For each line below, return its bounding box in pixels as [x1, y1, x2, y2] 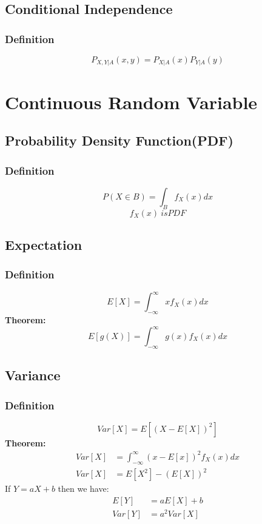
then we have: [58, 482, 109, 495]
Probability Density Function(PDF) [5, 131, 233, 150]
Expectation [5, 235, 82, 254]
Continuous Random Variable [5, 89, 258, 114]
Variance [5, 366, 61, 385]
